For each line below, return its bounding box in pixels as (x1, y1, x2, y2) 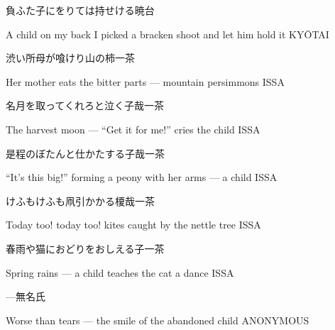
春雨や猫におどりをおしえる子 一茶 (6, 241, 165, 255)
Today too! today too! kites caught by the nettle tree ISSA (6, 217, 261, 232)
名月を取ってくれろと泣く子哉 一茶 (6, 98, 164, 113)
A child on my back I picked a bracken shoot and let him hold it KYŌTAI (6, 26, 329, 41)
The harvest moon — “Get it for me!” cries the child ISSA (6, 121, 260, 136)
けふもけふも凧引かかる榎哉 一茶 (6, 193, 155, 208)
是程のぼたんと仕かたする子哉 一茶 (6, 145, 165, 160)
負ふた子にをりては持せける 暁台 (6, 3, 155, 17)
